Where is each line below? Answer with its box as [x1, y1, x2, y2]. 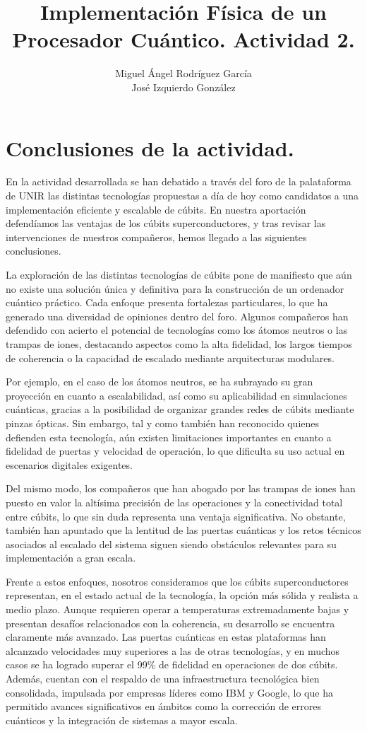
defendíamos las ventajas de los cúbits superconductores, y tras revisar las [6, 216, 326, 231]
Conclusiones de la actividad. [6, 133, 294, 162]
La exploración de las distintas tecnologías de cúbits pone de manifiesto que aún [6, 267, 352, 281]
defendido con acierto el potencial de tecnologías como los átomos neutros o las [6, 323, 348, 337]
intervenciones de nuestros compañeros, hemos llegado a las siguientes [6, 229, 307, 244]
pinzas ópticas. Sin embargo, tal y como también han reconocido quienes [6, 415, 320, 430]
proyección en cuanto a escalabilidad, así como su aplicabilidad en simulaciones [6, 388, 347, 402]
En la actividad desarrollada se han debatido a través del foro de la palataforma [6, 174, 351, 189]
